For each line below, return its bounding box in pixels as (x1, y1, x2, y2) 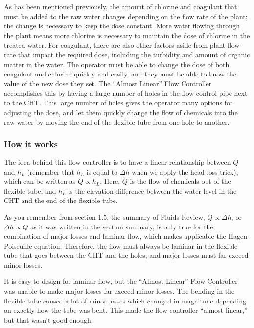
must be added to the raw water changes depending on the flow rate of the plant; (4, 11, 248, 21)
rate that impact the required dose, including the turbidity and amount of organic (4, 49, 250, 59)
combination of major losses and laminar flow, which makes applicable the (4, 231, 226, 241)
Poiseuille (4, 240, 32, 251)
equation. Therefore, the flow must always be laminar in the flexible (34, 240, 238, 251)
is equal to (86, 166, 118, 177)
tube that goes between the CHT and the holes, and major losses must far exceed (4, 250, 249, 260)
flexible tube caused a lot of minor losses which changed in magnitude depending (4, 295, 247, 305)
